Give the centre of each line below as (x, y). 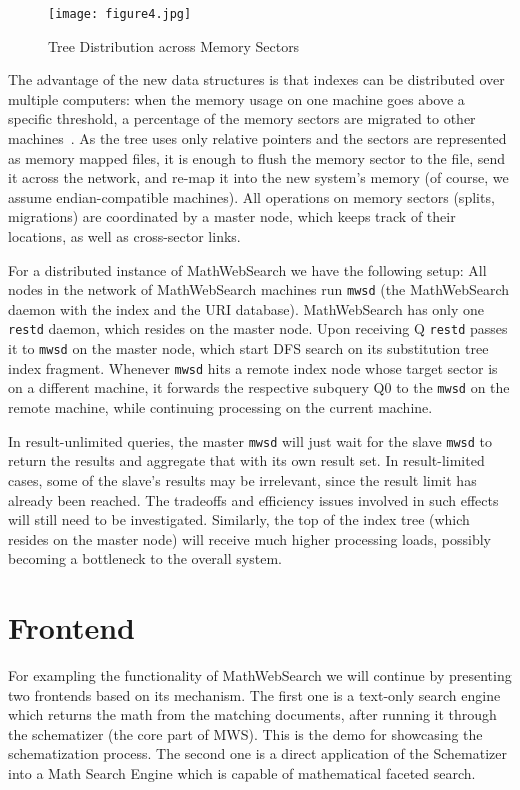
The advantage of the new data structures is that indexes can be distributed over (256, 79)
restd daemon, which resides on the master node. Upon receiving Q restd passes (258, 328)
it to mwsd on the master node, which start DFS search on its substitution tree (248, 348)
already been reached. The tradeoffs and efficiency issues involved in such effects (253, 499)
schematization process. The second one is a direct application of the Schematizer (257, 753)
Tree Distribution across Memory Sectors (174, 45)
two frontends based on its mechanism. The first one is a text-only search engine (254, 694)
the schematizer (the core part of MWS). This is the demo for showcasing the (245, 733)
